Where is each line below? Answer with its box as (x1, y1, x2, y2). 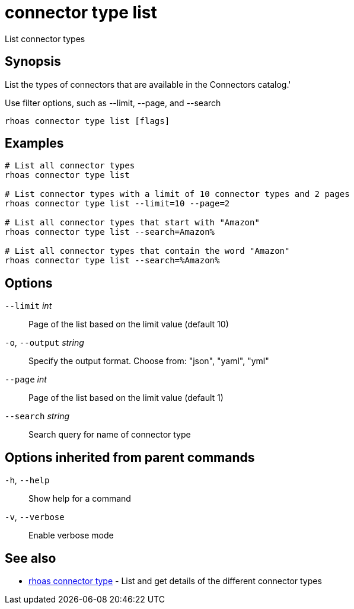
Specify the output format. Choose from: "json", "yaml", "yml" (28, 356, 269, 366)
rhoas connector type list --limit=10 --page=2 (5, 199, 230, 209)
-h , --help (5, 475, 50, 486)
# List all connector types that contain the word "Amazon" (5, 246, 290, 256)
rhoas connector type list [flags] (5, 116, 170, 126)
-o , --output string (5, 337, 84, 348)
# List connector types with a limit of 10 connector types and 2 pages (5, 189, 350, 199)
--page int (5, 374, 47, 385)
